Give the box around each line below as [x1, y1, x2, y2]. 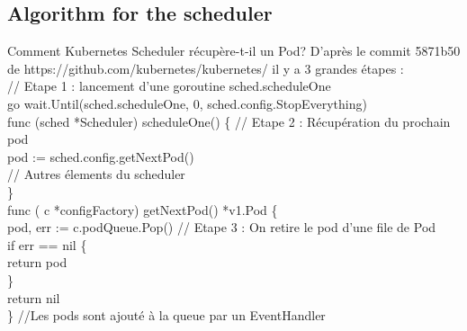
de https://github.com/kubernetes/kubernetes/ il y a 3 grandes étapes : [7, 58, 404, 77]
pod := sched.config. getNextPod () [7, 147, 194, 165]
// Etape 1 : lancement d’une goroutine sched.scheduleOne [7, 76, 331, 95]
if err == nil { [7, 235, 87, 254]
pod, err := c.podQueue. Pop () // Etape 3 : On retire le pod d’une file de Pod [7, 218, 436, 237]
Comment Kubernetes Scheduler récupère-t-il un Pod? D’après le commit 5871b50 [7, 41, 461, 60]
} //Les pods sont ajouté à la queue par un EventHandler [7, 306, 326, 325]
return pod [7, 253, 67, 272]
